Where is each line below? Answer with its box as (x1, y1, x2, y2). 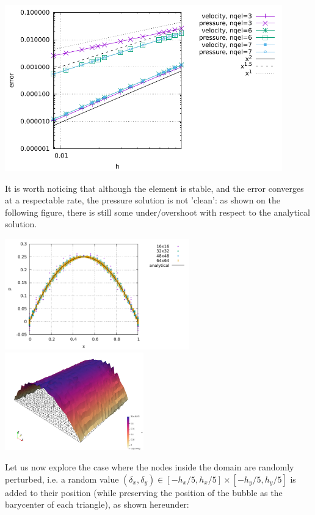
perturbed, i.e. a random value (5, 472, 119, 485)
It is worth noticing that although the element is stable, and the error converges (5, 181, 304, 194)
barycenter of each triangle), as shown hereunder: (5, 498, 189, 511)
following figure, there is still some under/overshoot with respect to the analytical (5, 205, 310, 218)
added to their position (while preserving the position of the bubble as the (5, 486, 283, 499)
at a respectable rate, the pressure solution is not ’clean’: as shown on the (5, 194, 280, 206)
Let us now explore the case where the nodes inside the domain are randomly (5, 461, 294, 473)
